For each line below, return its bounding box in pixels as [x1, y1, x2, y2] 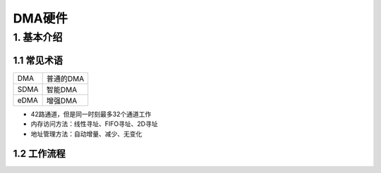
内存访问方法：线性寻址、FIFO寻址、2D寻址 [30, 120, 158, 128]
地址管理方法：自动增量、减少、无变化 [30, 129, 143, 138]
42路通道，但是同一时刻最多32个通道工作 [30, 110, 152, 118]
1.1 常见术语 [13, 54, 64, 66]
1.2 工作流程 [13, 148, 66, 160]
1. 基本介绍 [13, 31, 63, 44]
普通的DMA [46, 74, 85, 84]
